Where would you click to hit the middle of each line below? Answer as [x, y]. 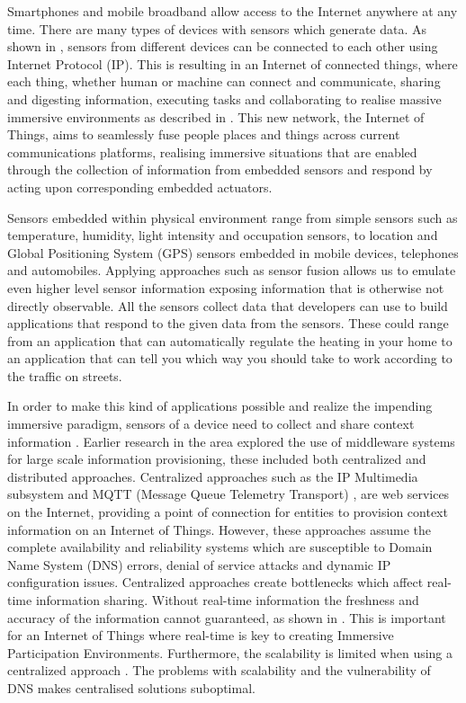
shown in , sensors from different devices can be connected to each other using [223, 46]
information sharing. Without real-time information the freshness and [227, 600]
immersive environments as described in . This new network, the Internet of [216, 116]
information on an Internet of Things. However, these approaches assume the [220, 529]
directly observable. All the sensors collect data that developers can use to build [228, 305]
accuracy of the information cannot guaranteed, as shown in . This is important [227, 617]
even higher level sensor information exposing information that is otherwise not [226, 287]
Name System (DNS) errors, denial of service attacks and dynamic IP [199, 564]
